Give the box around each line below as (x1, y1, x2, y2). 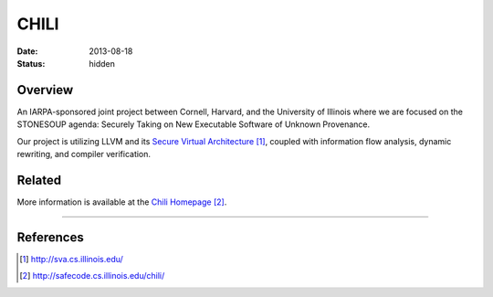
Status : (16, 58, 46, 69)
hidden (89, 58, 116, 69)
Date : (16, 46, 38, 57)
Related (16, 172, 62, 187)
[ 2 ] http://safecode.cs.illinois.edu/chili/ (19, 270, 165, 281)
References (16, 229, 84, 245)
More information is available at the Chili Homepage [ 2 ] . (16, 196, 227, 207)
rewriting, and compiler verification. (16, 149, 151, 160)
